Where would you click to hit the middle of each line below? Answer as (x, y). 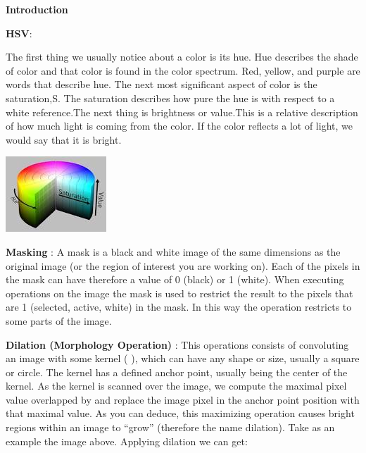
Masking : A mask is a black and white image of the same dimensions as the (173, 251)
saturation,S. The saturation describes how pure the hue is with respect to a (170, 98)
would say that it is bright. (64, 139)
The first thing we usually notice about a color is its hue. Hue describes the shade (182, 57)
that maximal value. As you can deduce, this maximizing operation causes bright (180, 413)
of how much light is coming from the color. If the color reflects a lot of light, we (179, 126)
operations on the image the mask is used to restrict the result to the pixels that (179, 293)
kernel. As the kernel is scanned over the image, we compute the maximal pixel (176, 386)
